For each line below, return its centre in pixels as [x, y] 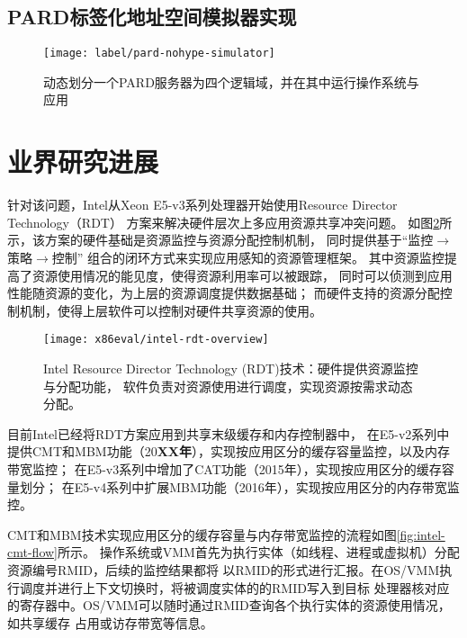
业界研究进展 [83, 162]
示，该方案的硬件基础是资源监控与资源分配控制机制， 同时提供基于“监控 [220, 240]
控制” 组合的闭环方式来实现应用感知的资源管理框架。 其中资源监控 [248, 257]
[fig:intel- [421, 534]
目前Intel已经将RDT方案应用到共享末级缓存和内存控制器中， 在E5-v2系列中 [229, 433]
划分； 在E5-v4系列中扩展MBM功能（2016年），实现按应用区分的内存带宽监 [239, 486]
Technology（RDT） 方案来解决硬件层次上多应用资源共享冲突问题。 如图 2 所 [230, 222]
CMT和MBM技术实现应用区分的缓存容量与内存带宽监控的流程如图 [202, 534]
